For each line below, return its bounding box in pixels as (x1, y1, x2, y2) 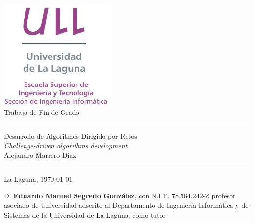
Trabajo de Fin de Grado (4, 107, 79, 117)
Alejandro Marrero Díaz (4, 150, 76, 160)
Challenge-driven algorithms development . (4, 140, 129, 150)
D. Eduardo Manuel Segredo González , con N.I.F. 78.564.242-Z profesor (4, 190, 236, 200)
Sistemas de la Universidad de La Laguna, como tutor (4, 209, 166, 220)
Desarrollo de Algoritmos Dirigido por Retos (4, 131, 137, 141)
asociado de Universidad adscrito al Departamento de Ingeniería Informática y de (4, 200, 249, 210)
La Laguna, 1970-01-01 (4, 173, 73, 184)
